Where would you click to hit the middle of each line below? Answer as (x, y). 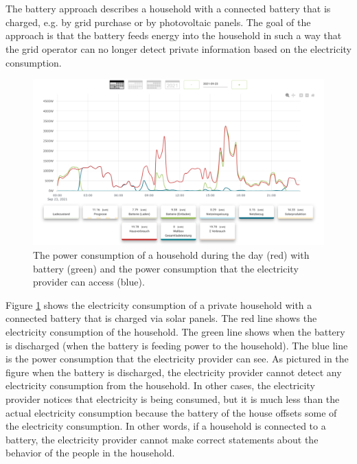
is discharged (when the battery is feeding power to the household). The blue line (177, 345)
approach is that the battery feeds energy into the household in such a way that (174, 35)
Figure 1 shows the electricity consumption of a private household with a (159, 304)
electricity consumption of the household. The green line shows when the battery (175, 331)
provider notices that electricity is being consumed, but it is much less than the (173, 398)
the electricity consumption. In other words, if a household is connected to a (166, 426)
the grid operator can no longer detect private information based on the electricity (178, 48)
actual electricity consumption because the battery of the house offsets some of (171, 412)
